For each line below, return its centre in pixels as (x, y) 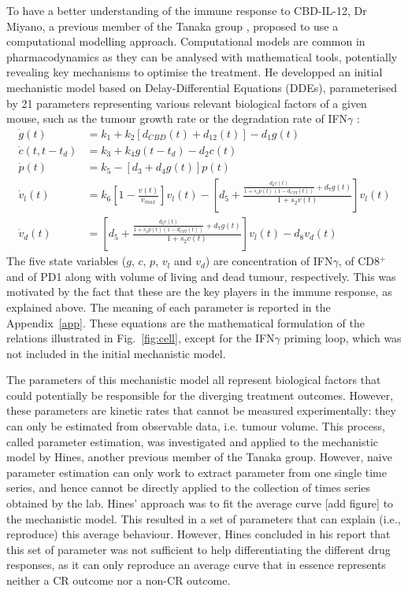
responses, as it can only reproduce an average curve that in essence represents (196, 565)
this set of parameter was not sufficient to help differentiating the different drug (198, 549)
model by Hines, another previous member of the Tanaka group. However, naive (199, 457)
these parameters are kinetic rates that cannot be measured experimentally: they (201, 410)
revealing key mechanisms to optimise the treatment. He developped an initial (195, 72)
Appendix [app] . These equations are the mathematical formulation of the (185, 322)
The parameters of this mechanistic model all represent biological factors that (194, 380)
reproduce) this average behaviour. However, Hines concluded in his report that (198, 534)
